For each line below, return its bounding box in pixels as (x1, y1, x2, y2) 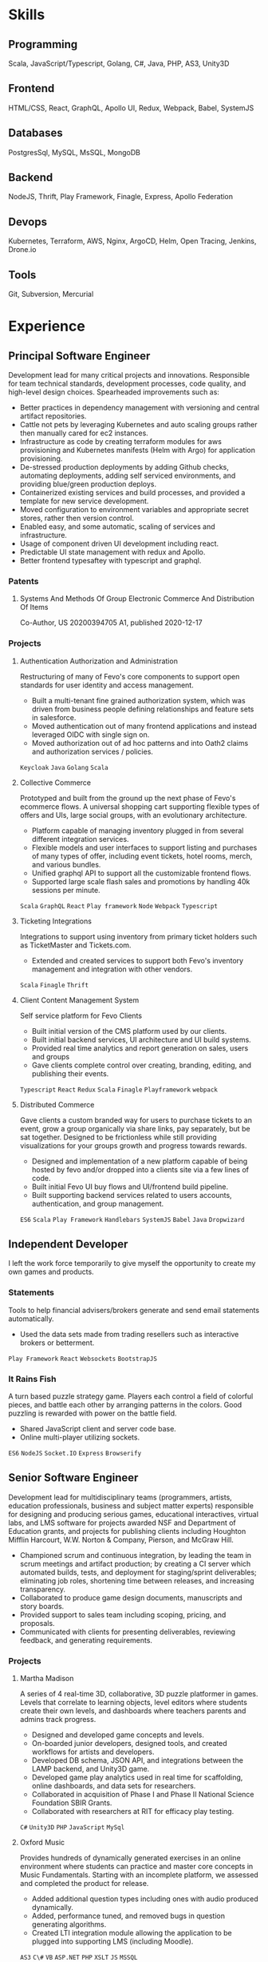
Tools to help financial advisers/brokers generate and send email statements (8, 1305, 260, 1315)
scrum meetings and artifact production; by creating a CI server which (19, 1559, 251, 1568)
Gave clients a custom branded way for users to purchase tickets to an (19, 1115, 253, 1125)
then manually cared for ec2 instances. (19, 428, 149, 438)
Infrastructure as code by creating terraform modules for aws (19, 437, 222, 446)
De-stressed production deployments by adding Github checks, (19, 462, 230, 472)
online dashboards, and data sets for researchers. (31, 1781, 196, 1791)
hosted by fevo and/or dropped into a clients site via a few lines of (31, 1164, 250, 1174)
